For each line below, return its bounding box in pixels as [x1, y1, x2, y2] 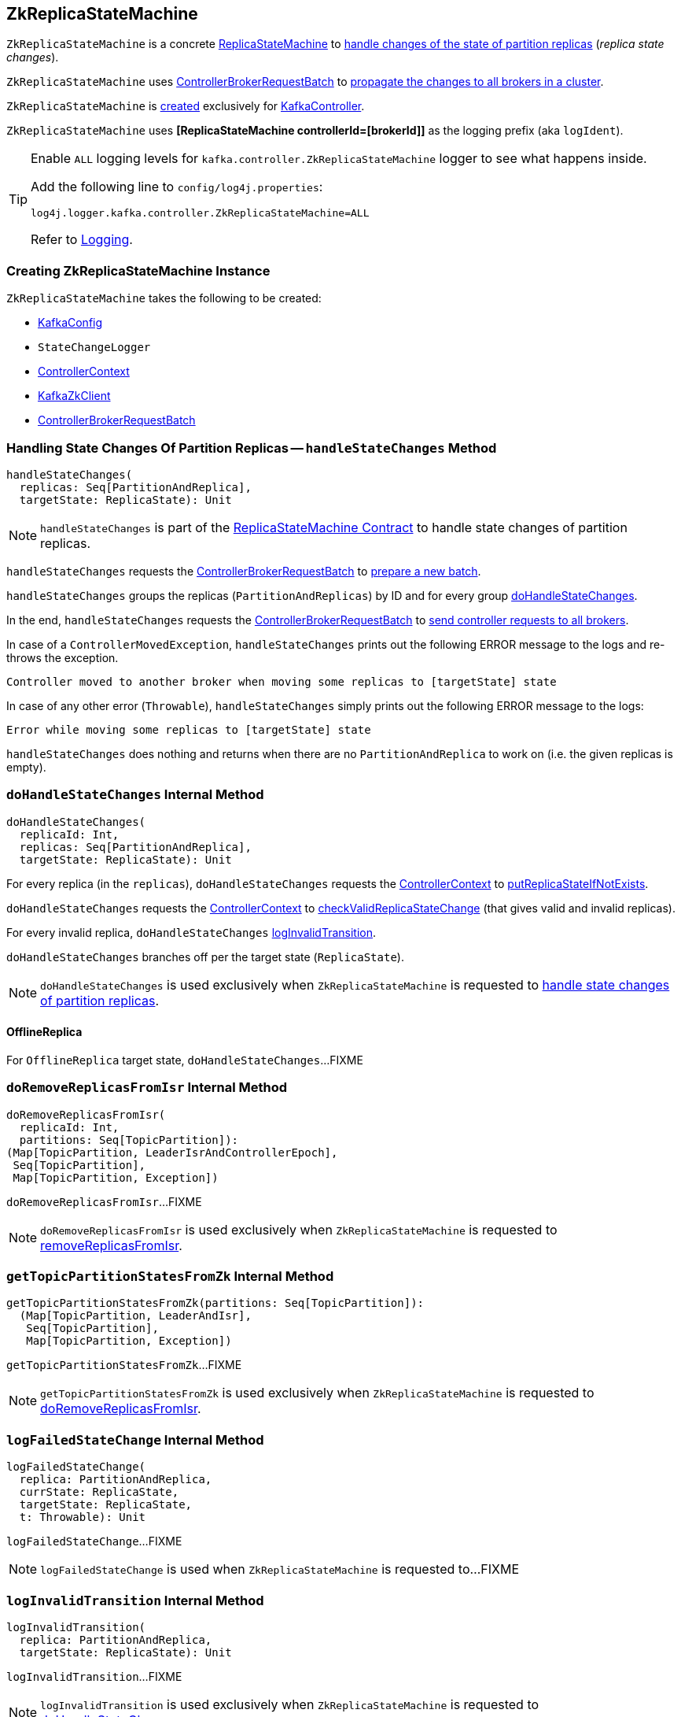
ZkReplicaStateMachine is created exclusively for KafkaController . [6, 99, 365, 113]
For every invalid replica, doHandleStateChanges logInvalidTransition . [6, 925, 377, 939]
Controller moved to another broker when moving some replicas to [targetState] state [6, 675, 557, 688]
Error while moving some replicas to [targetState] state [6, 723, 371, 736]
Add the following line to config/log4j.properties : [31, 179, 323, 195]
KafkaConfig [38, 316, 103, 330]
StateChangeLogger [38, 341, 151, 354]
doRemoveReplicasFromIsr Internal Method [6, 1079, 288, 1096]
